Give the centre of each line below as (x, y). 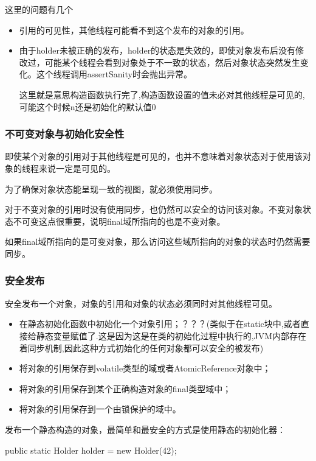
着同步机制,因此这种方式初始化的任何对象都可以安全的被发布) (141, 347)
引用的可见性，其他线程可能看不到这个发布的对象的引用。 (134, 30)
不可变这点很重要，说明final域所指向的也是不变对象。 (119, 221)
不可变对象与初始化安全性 (65, 134)
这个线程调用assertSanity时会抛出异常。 (114, 74)
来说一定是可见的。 (77, 168)
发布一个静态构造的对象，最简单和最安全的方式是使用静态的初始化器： (145, 429)
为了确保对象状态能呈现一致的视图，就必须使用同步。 (111, 188)
